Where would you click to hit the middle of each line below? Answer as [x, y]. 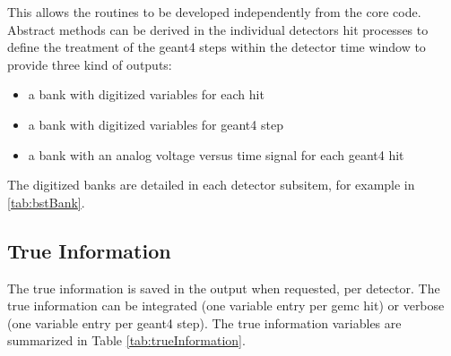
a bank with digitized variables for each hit [146, 94]
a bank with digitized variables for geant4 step [156, 124]
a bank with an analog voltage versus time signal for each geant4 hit [216, 154]
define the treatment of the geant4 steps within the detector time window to [217, 47]
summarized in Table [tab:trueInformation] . [126, 340]
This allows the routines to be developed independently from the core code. [214, 12]
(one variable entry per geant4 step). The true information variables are [204, 322]
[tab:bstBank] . [46, 202]
